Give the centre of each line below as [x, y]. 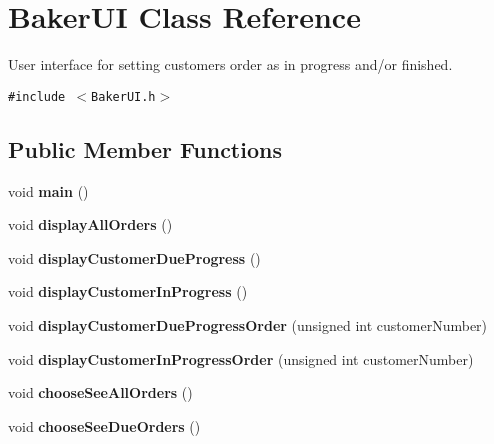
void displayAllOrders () [90, 224]
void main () [48, 190]
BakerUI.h [123, 96]
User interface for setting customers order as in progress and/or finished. [230, 64]
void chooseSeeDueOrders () [104, 425]
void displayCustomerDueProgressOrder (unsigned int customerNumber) [248, 324]
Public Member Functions [145, 148]
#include [37, 96]
